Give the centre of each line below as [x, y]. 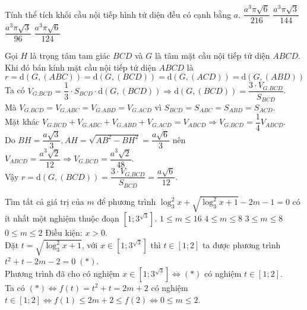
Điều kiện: [64, 232]
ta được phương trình [242, 245]
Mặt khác [22, 121]
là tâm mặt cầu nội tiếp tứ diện [212, 56]
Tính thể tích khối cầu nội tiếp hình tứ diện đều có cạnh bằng [118, 14]
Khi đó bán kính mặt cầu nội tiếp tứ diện [80, 67]
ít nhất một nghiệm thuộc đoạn [62, 218]
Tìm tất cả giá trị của [45, 202]
